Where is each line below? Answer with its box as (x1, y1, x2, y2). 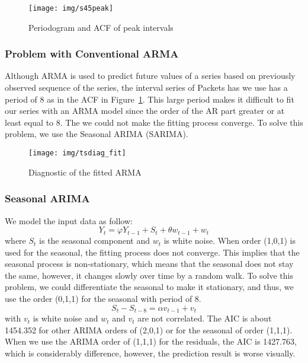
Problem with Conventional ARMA (5, 46, 179, 61)
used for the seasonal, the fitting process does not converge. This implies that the (5, 246, 300, 258)
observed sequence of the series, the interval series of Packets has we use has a (5, 81, 288, 94)
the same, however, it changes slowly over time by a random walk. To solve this (5, 269, 293, 281)
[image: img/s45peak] (28, 4, 114, 12)
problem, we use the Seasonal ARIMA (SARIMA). (5, 128, 188, 140)
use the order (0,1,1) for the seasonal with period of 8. (5, 292, 201, 305)
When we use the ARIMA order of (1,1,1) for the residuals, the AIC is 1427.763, (5, 335, 297, 348)
